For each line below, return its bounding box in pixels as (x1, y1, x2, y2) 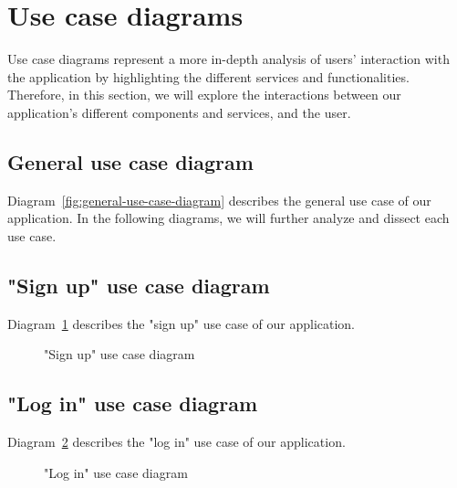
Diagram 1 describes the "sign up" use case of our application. (7, 313, 356, 333)
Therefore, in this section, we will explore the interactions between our (7, 85, 401, 104)
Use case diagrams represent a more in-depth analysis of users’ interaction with (7, 49, 450, 69)
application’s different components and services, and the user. (7, 102, 351, 122)
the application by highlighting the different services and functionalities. (7, 67, 410, 86)
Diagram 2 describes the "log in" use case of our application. (7, 432, 346, 451)
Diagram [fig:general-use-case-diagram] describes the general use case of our (7, 190, 431, 209)
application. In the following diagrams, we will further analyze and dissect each (7, 208, 450, 228)
